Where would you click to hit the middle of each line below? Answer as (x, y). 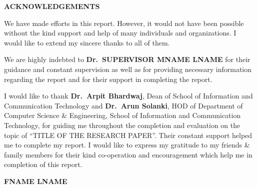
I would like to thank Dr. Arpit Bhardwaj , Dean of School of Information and (128, 96)
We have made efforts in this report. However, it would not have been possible (124, 23)
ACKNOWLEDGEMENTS (52, 6)
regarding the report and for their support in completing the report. (108, 79)
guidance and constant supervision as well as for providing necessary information (128, 69)
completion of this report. (43, 164)
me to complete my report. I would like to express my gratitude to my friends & (127, 145)
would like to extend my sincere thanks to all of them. (87, 42)
